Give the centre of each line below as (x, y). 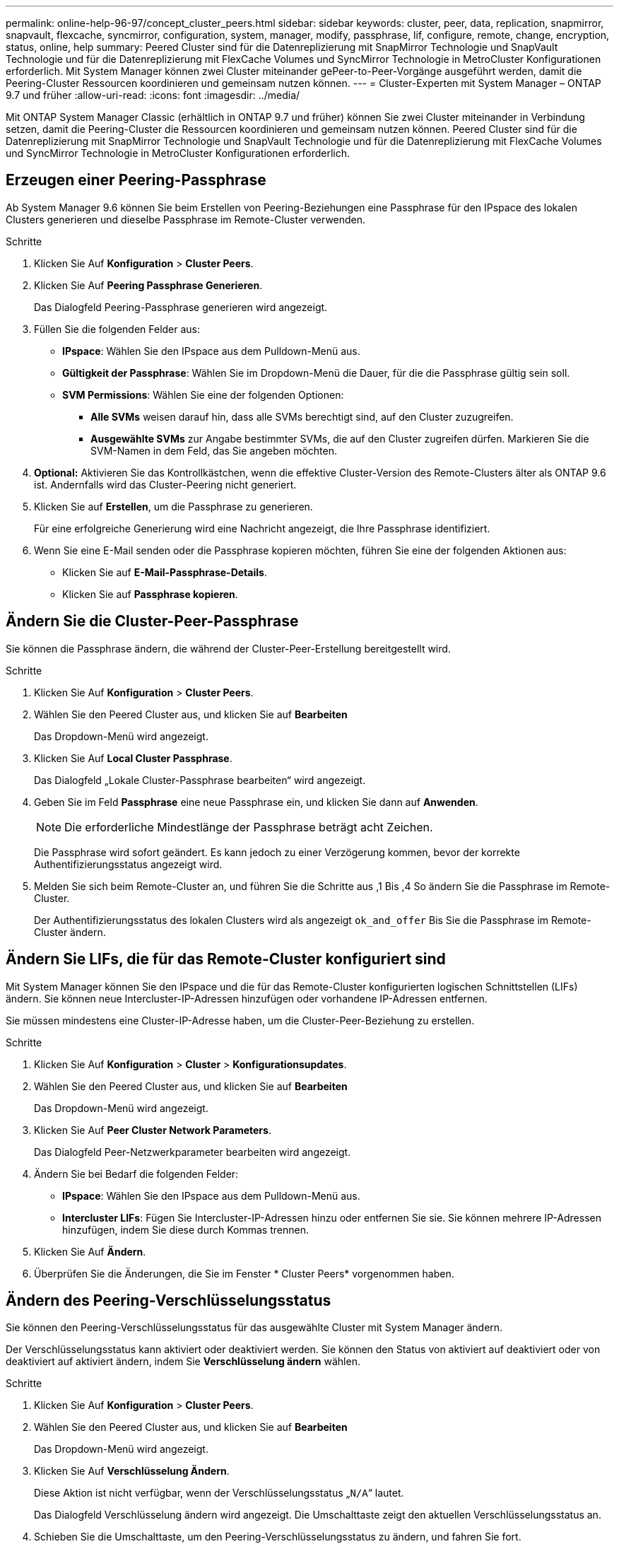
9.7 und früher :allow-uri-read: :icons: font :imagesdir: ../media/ (153, 95)
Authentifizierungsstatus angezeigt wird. (128, 864)
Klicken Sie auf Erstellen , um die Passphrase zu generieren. (173, 506)
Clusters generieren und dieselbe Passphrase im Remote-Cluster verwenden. (186, 219)
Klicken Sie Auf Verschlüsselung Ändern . (132, 1471)
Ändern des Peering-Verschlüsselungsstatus (169, 1300)
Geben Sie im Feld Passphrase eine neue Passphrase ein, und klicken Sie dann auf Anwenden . (256, 802)
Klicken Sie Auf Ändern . (90, 1251)
